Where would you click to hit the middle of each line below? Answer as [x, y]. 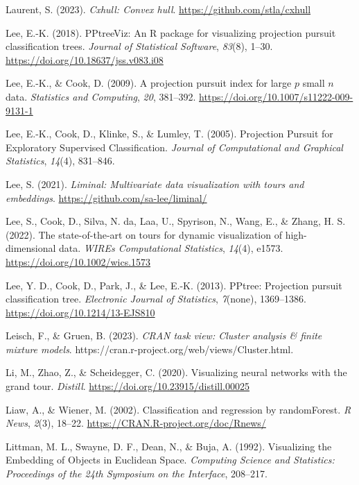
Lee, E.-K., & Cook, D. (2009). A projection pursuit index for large [149, 83]
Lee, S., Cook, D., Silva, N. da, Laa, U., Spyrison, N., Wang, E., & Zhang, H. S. [176, 221]
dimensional [31, 248]
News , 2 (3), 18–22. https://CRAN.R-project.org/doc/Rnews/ [136, 423]
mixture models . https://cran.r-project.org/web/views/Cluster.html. [150, 349]
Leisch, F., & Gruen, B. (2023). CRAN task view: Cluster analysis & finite [164, 335]
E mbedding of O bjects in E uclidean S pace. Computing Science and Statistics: [170, 460]
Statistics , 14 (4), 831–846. [60, 161]
